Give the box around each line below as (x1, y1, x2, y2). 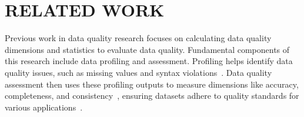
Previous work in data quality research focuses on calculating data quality (5, 32, 272, 44)
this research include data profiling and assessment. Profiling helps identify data (5, 55, 293, 67)
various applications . (5, 101, 83, 113)
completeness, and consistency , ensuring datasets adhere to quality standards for (5, 89, 299, 102)
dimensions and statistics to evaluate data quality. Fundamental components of (5, 43, 290, 55)
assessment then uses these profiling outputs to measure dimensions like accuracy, (5, 78, 299, 90)
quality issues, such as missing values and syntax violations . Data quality (5, 66, 272, 78)
